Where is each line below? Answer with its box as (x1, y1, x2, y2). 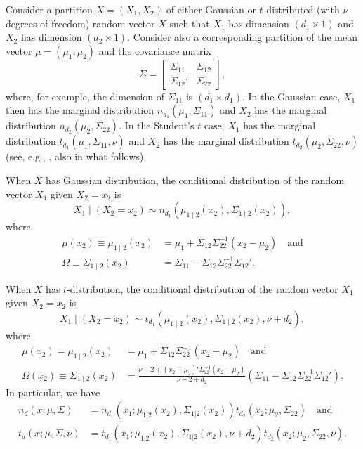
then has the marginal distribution (6, 103, 154, 117)
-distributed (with (263, 2, 340, 16)
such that (169, 15, 210, 30)
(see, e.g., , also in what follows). (6, 149, 147, 164)
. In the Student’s (119, 118, 194, 133)
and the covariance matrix (98, 43, 211, 58)
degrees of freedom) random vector (6, 15, 155, 30)
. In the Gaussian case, (242, 89, 341, 103)
